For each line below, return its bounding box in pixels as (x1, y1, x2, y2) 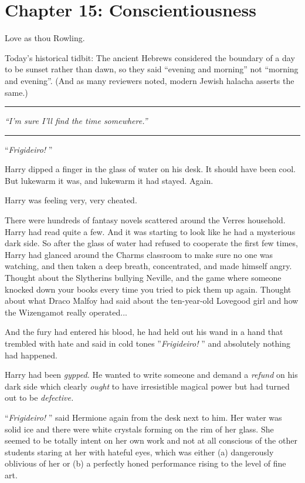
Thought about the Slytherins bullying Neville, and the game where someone (5, 271, 282, 284)
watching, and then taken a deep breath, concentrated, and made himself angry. (5, 260, 292, 272)
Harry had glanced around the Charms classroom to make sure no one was (5, 248, 273, 260)
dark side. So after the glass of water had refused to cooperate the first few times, (5, 237, 298, 249)
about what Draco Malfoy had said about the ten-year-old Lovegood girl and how (5, 294, 299, 307)
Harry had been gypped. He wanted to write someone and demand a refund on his (5, 368, 298, 381)
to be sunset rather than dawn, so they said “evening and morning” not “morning (5, 63, 299, 75)
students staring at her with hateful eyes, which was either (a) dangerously (5, 445, 274, 458)
